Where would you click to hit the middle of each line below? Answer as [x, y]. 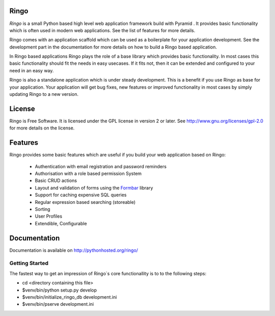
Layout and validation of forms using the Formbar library [94, 188]
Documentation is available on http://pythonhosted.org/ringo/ [74, 250]
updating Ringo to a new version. [44, 94]
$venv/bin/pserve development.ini [58, 304]
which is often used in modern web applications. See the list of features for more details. [102, 30]
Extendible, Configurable [61, 223]
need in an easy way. [32, 70]
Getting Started [29, 264]
